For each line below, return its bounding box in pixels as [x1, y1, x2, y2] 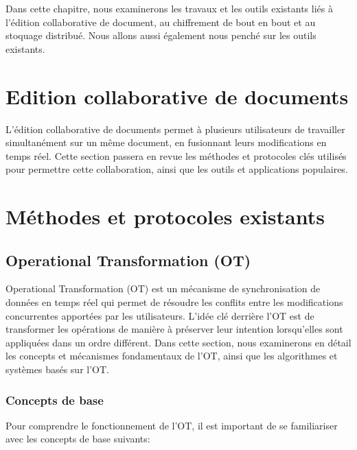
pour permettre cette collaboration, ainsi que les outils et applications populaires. [5, 162, 348, 176]
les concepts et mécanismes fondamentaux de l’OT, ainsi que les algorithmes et [5, 348, 338, 363]
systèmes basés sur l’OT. [5, 362, 109, 377]
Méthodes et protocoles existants [5, 202, 325, 230]
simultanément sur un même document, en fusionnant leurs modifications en [5, 135, 327, 150]
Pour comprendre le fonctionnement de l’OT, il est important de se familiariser [5, 418, 338, 432]
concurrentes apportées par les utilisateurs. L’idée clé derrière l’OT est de [5, 308, 314, 322]
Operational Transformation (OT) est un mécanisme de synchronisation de [5, 281, 321, 296]
